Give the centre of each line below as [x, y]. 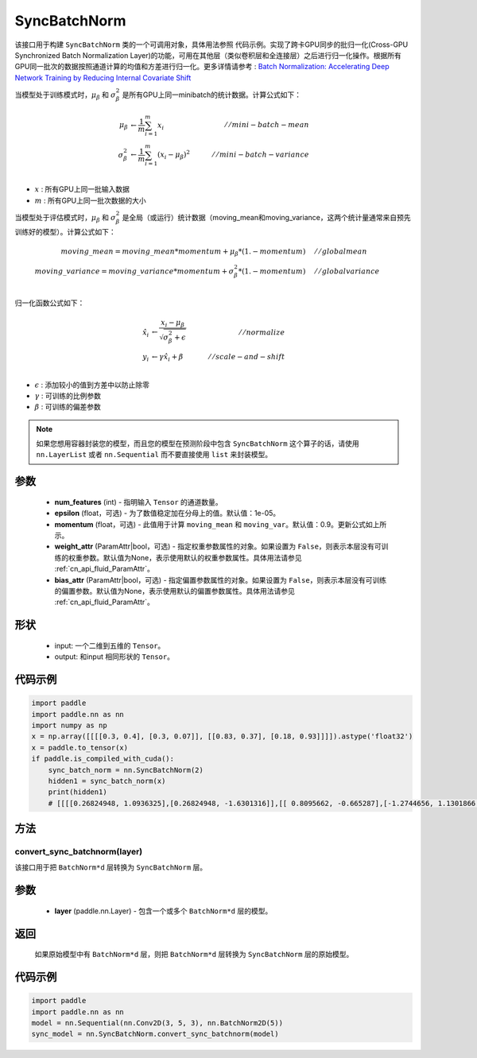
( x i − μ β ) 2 [174, 155]
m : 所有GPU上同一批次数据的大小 [90, 200]
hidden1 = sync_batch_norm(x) [107, 781]
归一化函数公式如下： [50, 303]
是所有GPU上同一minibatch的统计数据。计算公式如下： [212, 95]
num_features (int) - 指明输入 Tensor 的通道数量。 [138, 502]
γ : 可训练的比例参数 [68, 395]
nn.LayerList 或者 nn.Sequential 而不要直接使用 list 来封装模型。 [154, 455]
